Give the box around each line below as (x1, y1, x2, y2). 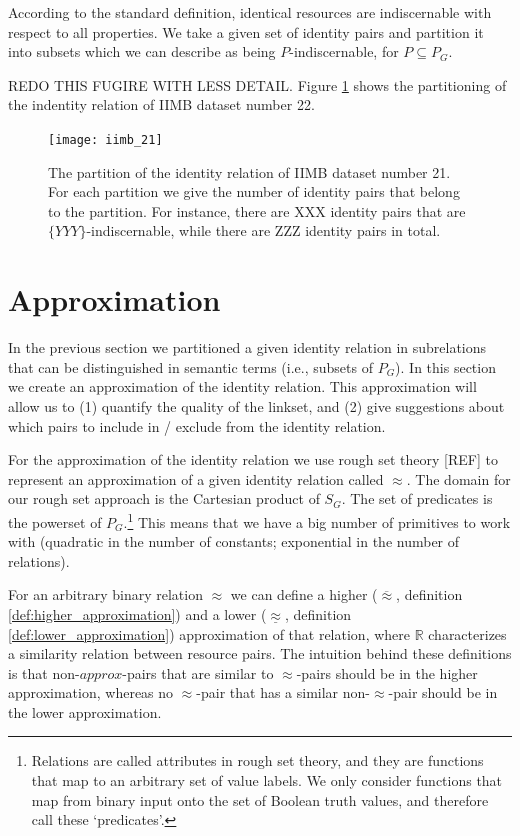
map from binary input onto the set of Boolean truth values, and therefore (31, 789, 489, 810)
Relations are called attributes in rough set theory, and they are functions (31, 750, 484, 771)
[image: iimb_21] (48, 132, 163, 147)
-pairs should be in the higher (296, 662, 478, 683)
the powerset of (8, 511, 102, 532)
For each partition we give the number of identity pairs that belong (48, 181, 460, 202)
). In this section (395, 356, 496, 377)
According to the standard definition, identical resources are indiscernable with (8, 2, 492, 22)
